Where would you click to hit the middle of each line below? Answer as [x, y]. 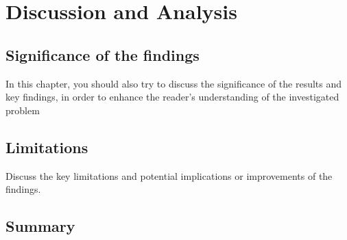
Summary [40, 226]
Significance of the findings [103, 54]
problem [23, 110]
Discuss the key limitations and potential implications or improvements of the [169, 175]
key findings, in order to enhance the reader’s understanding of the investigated [172, 97]
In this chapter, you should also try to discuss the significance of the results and [174, 83]
